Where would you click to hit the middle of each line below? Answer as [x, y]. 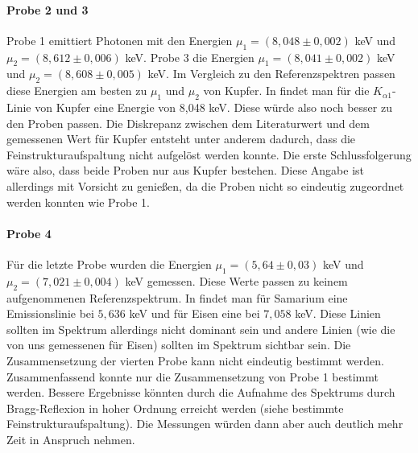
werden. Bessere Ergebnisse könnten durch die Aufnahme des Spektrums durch [201, 392]
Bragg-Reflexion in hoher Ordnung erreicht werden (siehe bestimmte [175, 408]
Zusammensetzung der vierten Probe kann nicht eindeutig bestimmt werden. [195, 360]
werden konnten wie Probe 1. [78, 202]
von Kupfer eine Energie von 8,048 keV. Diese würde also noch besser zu [213, 107]
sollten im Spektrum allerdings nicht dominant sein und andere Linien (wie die [201, 329]
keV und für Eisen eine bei [195, 313]
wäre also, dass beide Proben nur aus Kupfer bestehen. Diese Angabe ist [186, 170]
